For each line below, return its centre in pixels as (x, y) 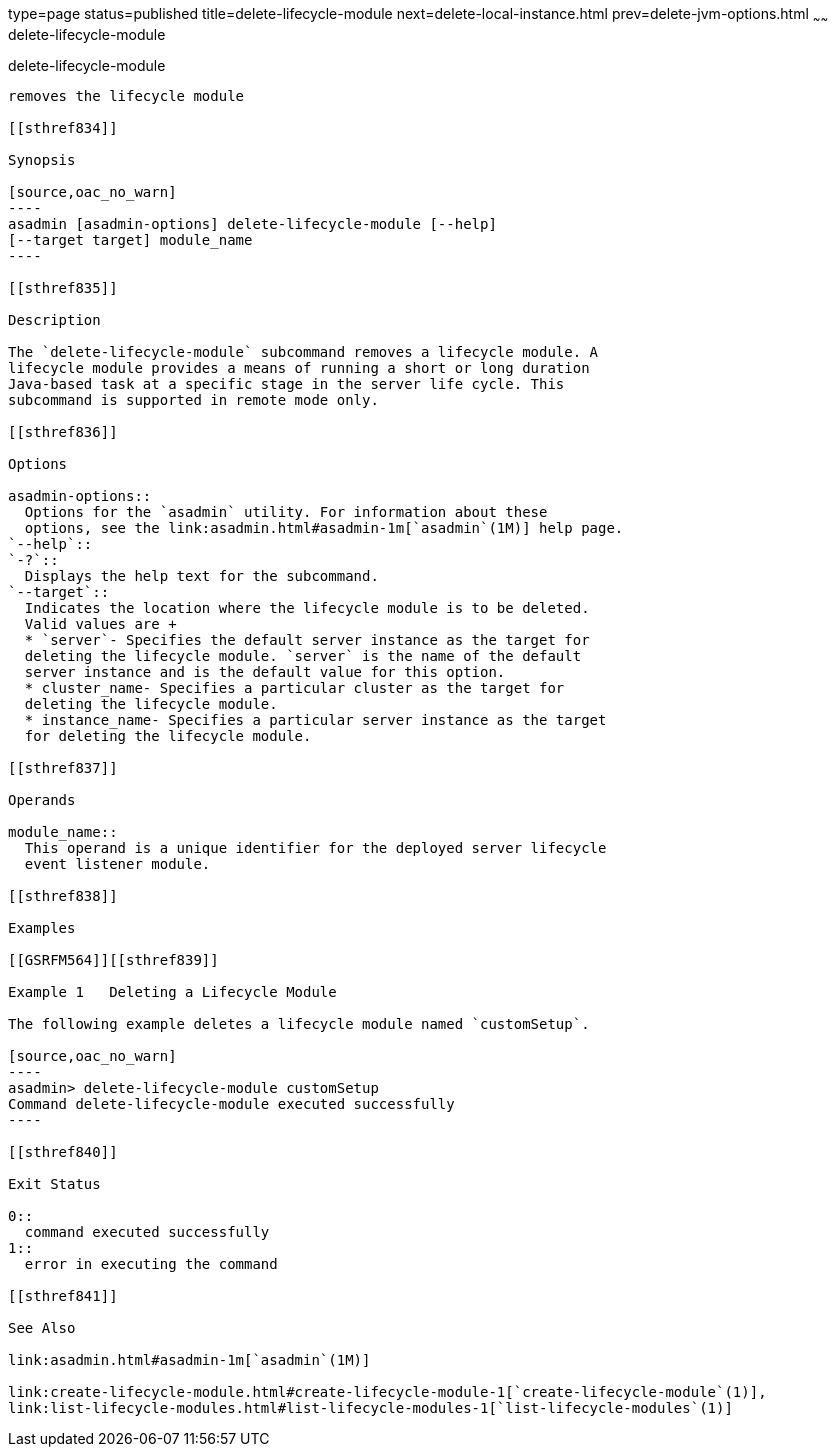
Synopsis (42, 159)
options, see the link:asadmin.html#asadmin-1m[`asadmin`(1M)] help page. (324, 527)
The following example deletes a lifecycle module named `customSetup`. (299, 1023)
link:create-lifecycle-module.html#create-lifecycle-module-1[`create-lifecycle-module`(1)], (387, 1391)
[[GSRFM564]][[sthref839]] (113, 959)
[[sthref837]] (63, 767)
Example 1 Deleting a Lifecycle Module (172, 991)
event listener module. (117, 863)
